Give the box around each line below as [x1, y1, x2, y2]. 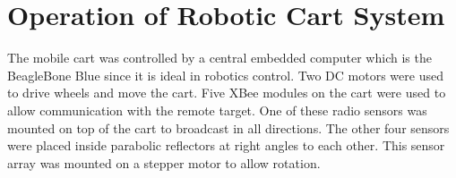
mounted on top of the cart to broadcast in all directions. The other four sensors [7, 118, 450, 137]
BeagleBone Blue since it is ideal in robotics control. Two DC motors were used [7, 65, 443, 84]
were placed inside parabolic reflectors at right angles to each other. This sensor [7, 136, 445, 155]
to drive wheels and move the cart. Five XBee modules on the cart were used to [7, 83, 446, 102]
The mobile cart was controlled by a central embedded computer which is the [7, 48, 432, 67]
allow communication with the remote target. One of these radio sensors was [7, 100, 427, 119]
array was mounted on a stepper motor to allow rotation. [7, 153, 321, 172]
